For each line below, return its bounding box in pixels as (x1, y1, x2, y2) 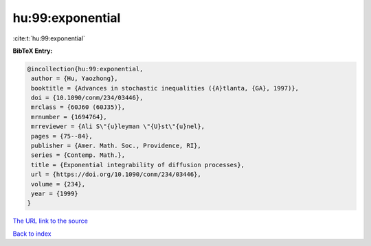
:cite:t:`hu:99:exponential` (12, 34, 86, 42)
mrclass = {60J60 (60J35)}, (31, 103, 126, 111)
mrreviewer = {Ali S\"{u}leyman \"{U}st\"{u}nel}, (31, 123, 205, 130)
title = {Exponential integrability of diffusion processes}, (31, 161, 245, 169)
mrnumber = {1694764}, (31, 113, 108, 121)
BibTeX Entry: (12, 47, 53, 55)
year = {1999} (31, 190, 78, 197)
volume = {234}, (31, 180, 86, 188)
